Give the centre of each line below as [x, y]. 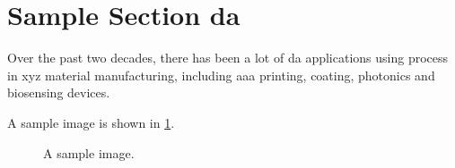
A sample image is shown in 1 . [91, 122]
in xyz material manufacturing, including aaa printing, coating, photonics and [221, 75]
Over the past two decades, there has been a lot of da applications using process [228, 58]
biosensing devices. [59, 92]
